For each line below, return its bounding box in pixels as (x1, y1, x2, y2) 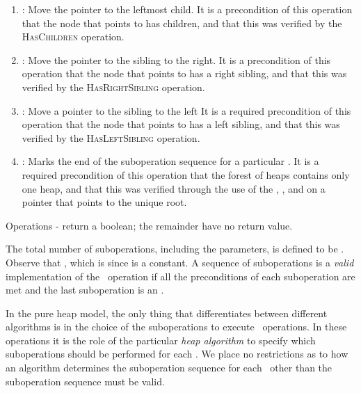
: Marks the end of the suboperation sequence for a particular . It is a (22, 154, 319, 168)
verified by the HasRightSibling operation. (22, 79, 205, 94)
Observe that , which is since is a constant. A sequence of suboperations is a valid (6, 255, 354, 269)
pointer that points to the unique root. (22, 195, 187, 209)
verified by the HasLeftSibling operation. (22, 130, 200, 145)
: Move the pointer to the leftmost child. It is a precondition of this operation (22, 2, 353, 16)
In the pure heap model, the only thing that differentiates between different (6, 305, 328, 320)
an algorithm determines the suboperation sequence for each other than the (6, 360, 332, 375)
